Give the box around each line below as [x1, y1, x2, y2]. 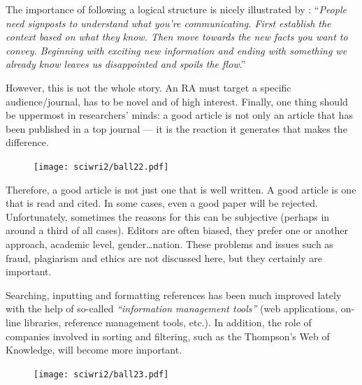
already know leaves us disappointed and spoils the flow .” [6, 57, 246, 71]
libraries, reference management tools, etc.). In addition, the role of [24, 314, 312, 329]
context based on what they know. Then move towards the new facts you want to [6, 29, 348, 44]
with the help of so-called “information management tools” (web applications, [6, 301, 338, 316]
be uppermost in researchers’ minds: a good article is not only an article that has [6, 108, 353, 122]
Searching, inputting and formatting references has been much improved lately [6, 287, 342, 302]
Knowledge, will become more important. [6, 342, 182, 357]
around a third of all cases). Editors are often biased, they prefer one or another [6, 223, 349, 238]
